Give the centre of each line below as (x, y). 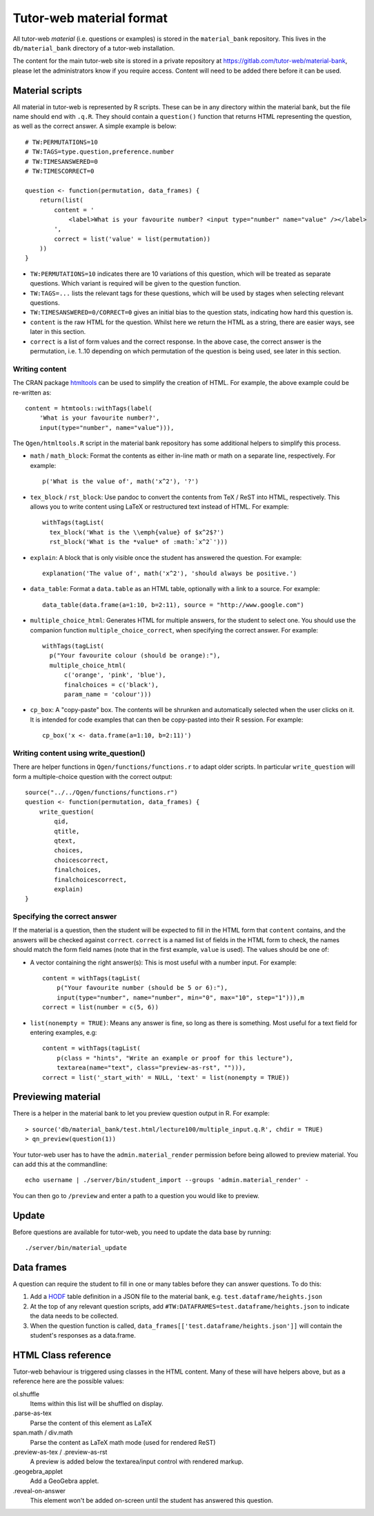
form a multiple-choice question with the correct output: (92, 776)
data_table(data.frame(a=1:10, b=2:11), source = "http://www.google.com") (173, 605)
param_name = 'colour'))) (108, 694)
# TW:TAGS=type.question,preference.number (100, 152)
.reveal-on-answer (39, 1490)
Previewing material (57, 1097)
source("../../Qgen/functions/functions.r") (102, 793)
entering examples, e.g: (63, 1032)
